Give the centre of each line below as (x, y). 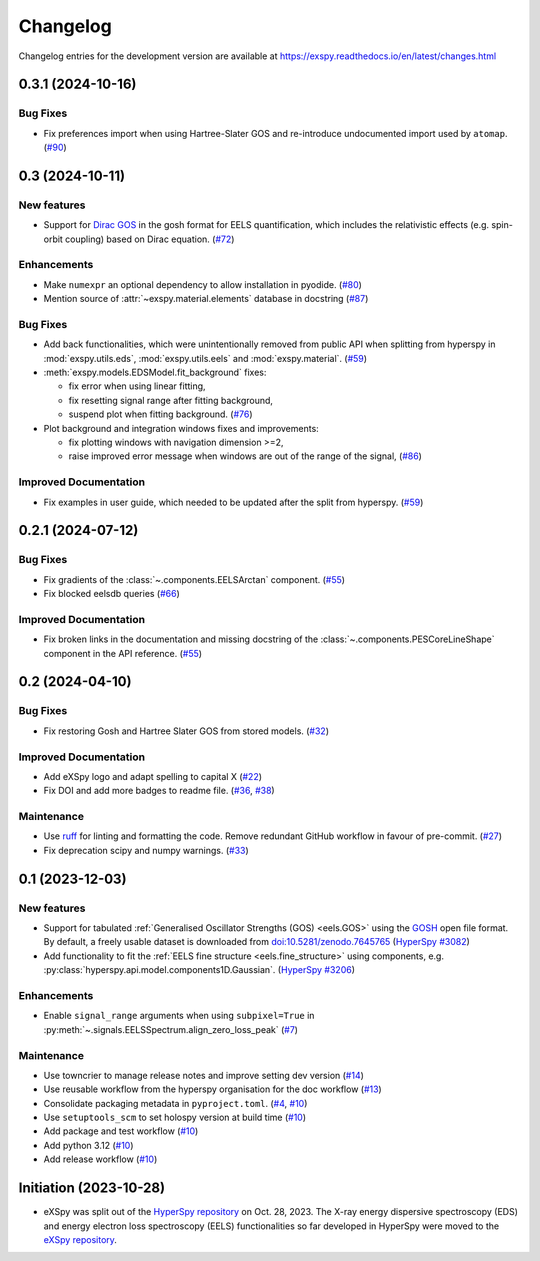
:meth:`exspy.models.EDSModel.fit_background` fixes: (155, 372)
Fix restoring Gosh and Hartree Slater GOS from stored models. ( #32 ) (186, 731)
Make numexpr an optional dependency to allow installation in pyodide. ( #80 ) (202, 284)
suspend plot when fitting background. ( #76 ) (161, 414)
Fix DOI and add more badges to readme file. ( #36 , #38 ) (159, 791)
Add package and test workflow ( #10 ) (121, 1131)
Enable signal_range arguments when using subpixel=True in (179, 1016)
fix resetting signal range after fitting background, (171, 400)
